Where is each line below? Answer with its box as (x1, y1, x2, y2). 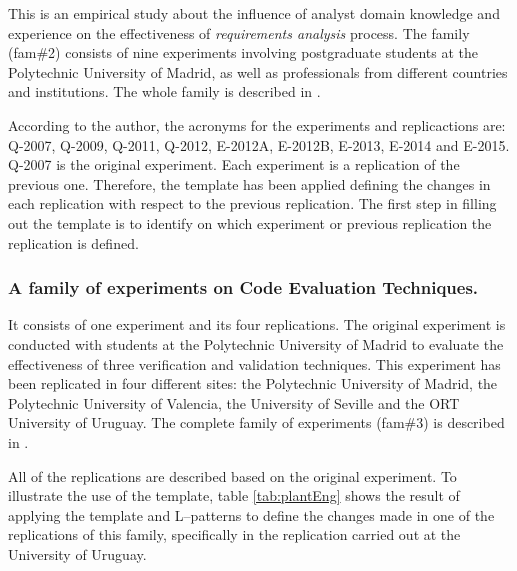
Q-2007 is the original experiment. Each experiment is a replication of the (8, 154, 460, 175)
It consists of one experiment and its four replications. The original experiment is (8, 314, 506, 335)
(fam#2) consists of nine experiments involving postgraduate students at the (8, 42, 479, 63)
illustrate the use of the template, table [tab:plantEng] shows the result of (8, 485, 460, 506)
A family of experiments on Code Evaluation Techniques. (8, 275, 479, 300)
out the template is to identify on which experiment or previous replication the (8, 212, 492, 233)
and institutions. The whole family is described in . (8, 81, 321, 102)
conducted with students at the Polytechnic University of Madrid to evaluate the (8, 333, 504, 354)
